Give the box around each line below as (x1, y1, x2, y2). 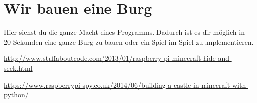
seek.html (4, 62, 33, 73)
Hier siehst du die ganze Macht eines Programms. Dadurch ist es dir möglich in (4, 27, 245, 37)
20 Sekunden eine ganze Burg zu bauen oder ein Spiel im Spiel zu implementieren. (4, 36, 254, 47)
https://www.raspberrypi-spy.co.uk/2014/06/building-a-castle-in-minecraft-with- (4, 79, 248, 90)
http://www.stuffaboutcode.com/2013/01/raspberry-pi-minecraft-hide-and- (4, 53, 232, 63)
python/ (4, 89, 29, 100)
